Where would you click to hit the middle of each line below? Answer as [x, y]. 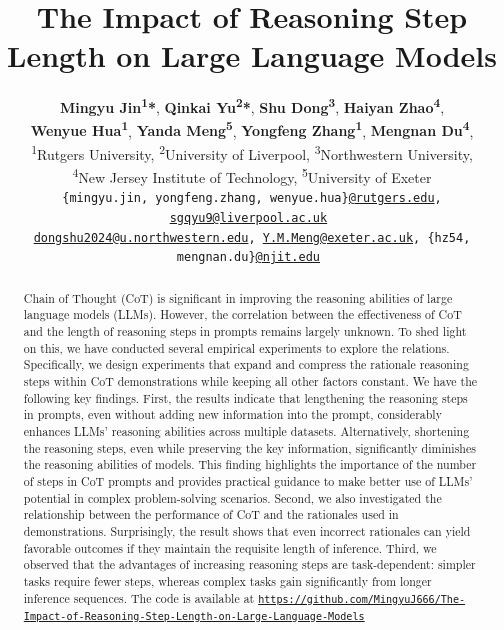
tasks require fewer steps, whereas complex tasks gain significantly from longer [227, 580]
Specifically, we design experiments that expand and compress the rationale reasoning [246, 364]
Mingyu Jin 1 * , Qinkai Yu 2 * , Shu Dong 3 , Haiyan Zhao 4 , [252, 105]
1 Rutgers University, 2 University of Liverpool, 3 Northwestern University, [252, 152]
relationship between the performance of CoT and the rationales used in [211, 514]
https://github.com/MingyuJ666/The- [362, 599]
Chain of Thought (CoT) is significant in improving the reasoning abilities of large [238, 297]
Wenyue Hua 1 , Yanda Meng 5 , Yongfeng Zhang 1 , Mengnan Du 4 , [252, 129]
